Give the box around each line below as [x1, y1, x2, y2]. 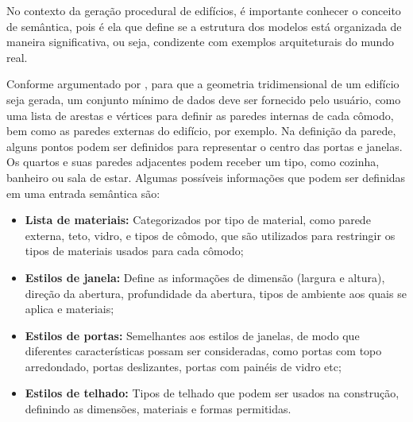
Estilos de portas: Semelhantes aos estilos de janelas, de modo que [25, 327, 360, 343]
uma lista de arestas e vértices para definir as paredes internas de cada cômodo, [6, 106, 394, 123]
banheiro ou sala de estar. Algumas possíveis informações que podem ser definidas [6, 168, 406, 185]
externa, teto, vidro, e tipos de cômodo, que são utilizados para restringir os [25, 226, 396, 243]
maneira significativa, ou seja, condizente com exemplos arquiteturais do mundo [6, 33, 395, 50]
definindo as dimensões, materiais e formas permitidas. [25, 401, 291, 417]
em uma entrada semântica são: [6, 184, 160, 201]
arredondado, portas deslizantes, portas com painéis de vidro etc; [25, 358, 342, 374]
